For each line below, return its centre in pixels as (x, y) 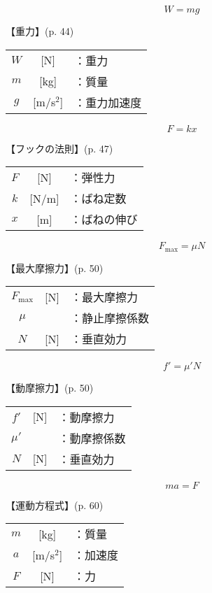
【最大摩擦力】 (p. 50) (55, 267)
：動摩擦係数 (92, 438)
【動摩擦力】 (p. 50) (50, 388)
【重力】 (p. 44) (40, 31)
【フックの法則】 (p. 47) (59, 148)
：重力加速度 (108, 102)
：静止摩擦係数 (109, 318)
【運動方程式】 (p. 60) (55, 505)
